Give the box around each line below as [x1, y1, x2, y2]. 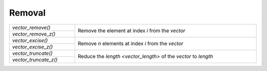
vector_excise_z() [12, 43, 53, 50]
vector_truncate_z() [12, 56, 58, 63]
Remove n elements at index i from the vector [77, 40, 184, 47]
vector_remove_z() [12, 30, 56, 37]
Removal [9, 7, 46, 18]
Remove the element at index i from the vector [77, 27, 185, 34]
